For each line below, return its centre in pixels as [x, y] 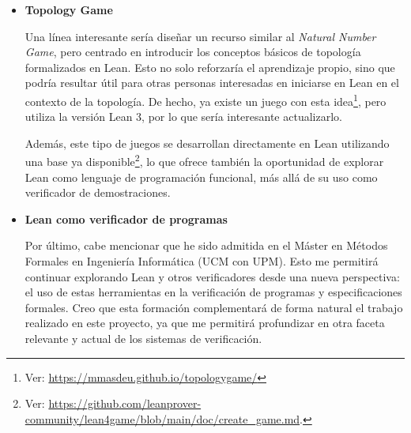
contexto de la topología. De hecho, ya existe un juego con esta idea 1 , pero [205, 100]
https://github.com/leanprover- [125, 403]
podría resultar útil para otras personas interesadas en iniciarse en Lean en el [212, 83]
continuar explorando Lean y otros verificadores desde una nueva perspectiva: [212, 276]
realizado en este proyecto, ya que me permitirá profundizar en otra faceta [205, 323]
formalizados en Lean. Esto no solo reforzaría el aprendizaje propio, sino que [210, 67]
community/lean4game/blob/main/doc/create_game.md [162, 418]
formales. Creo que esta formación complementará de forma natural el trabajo [214, 307]
